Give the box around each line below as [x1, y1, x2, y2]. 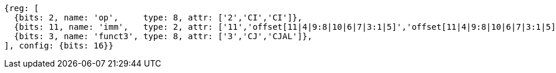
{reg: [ [4, 4, 40, 13]
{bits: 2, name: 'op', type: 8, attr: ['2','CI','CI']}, [14, 13, 302, 22]
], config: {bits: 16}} [4, 41, 114, 50]
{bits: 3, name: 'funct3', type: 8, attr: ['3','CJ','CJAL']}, [14, 32, 312, 41]
